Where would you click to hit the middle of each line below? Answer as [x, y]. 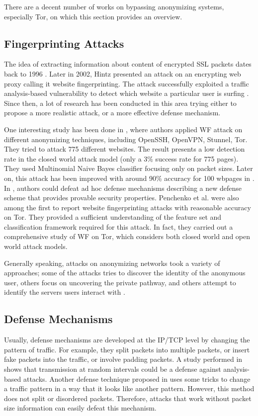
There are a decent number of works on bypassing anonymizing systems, [114, 6]
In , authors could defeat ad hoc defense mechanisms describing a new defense [123, 188]
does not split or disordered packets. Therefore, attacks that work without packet [128, 398]
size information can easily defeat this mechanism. [80, 408]
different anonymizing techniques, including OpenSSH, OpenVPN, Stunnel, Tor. [126, 139]
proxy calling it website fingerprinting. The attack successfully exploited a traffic [127, 83]
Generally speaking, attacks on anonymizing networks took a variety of [112, 263]
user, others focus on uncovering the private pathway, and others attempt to [120, 282]
